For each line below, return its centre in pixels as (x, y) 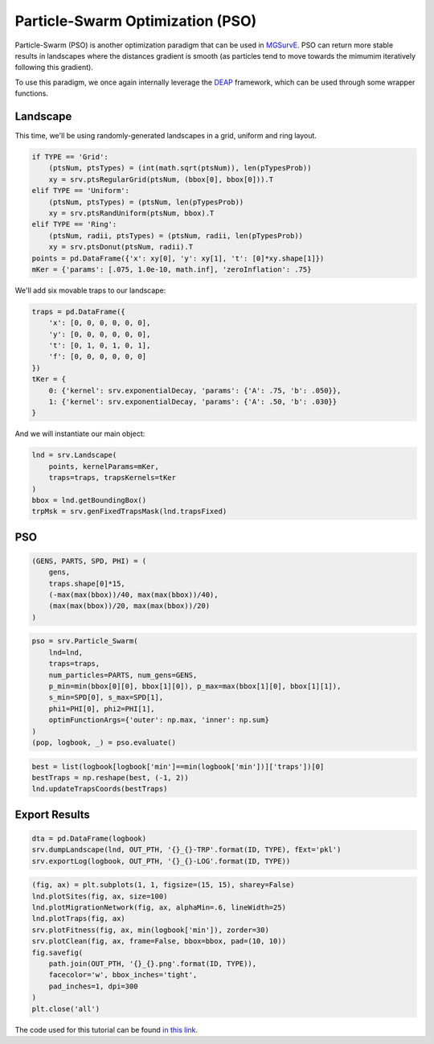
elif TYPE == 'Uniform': (81, 191)
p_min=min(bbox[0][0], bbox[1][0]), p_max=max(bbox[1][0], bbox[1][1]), (195, 686)
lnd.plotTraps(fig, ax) (79, 919)
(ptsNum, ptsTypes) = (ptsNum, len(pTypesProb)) (146, 202)
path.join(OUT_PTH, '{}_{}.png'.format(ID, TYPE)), (153, 964)
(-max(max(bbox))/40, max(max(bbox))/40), (133, 595)
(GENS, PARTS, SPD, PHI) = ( (89, 561)
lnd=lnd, (66, 652)
